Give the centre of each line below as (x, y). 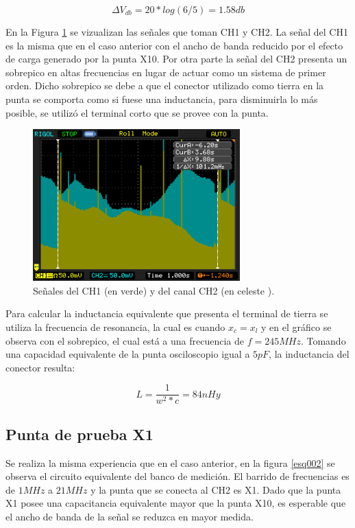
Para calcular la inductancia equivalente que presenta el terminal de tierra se (167, 313)
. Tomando (323, 340)
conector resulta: (40, 367)
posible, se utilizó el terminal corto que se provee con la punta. (137, 112)
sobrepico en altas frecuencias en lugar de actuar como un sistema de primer (166, 72)
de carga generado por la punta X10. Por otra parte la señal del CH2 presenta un (176, 59)
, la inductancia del (309, 354)
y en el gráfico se (296, 327)
